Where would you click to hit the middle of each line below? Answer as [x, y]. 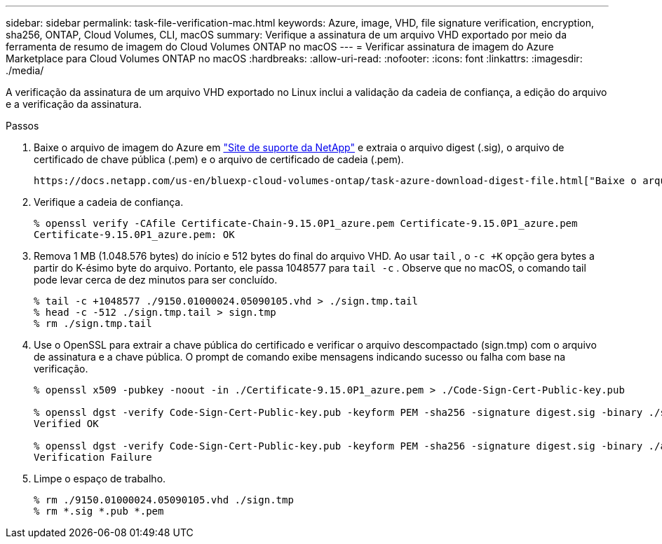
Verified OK [66, 424]
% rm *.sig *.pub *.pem [99, 511]
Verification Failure [93, 457]
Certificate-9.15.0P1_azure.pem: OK [134, 235]
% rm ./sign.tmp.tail [93, 323]
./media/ [25, 70]
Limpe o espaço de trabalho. [100, 479]
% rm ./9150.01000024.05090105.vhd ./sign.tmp [164, 500]
